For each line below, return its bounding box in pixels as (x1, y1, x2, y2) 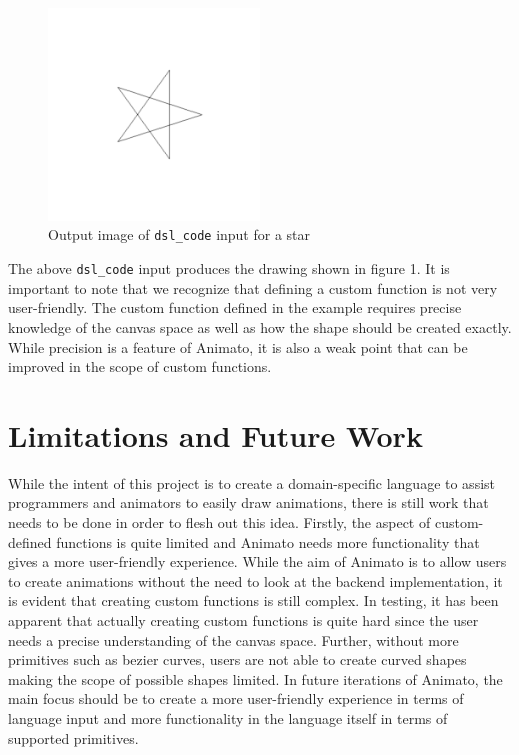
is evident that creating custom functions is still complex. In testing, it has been (8, 590, 499, 611)
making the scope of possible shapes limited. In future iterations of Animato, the (8, 668, 503, 689)
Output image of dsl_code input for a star (48, 224, 311, 245)
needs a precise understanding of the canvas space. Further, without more (8, 629, 459, 650)
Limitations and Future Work (8, 414, 423, 455)
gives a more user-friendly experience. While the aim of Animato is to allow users (8, 551, 507, 572)
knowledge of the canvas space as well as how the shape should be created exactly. (8, 316, 512, 337)
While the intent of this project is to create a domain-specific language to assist (8, 472, 496, 493)
